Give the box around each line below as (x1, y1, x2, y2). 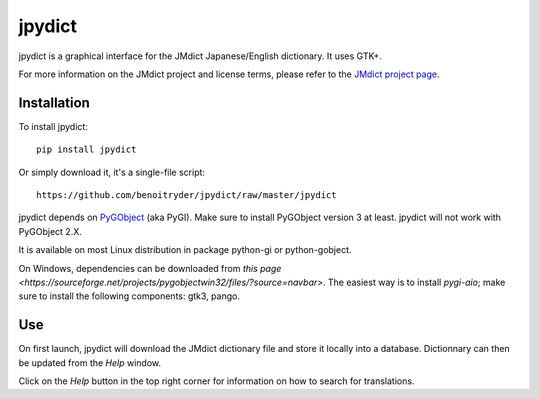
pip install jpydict (36, 144, 137, 155)
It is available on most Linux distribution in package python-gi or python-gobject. (18, 244, 352, 256)
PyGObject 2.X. (18, 225, 82, 237)
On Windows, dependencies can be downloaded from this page (18, 262, 282, 274)
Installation (18, 94, 90, 111)
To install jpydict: (18, 120, 89, 132)
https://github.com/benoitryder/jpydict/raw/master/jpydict (36, 190, 337, 201)
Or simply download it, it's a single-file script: (18, 166, 205, 178)
